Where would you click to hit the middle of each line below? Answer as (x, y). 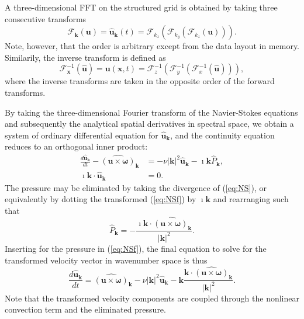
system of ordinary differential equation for (82, 135)
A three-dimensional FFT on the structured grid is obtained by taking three (141, 7)
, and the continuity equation (222, 135)
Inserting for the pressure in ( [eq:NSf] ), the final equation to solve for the (136, 248)
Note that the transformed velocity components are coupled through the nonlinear (152, 298)
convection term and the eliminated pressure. (85, 309)
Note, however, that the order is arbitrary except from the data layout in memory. (152, 46)
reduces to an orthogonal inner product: (76, 146)
